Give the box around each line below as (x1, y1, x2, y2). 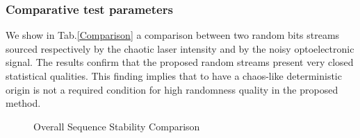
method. (6, 96, 41, 110)
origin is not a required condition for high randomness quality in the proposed (6, 82, 338, 96)
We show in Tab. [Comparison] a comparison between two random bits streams (6, 28, 340, 42)
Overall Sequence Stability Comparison (33, 119, 200, 133)
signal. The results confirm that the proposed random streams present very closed (6, 55, 354, 69)
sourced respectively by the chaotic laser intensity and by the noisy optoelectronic (6, 41, 354, 55)
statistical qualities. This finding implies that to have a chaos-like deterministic (6, 69, 342, 83)
